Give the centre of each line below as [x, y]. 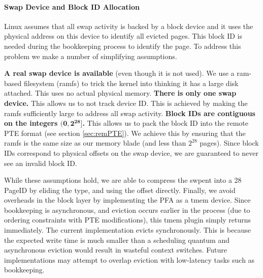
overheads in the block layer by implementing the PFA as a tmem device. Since [127, 200]
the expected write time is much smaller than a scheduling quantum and [117, 240]
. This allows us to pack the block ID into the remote [165, 123]
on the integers [31, 123]
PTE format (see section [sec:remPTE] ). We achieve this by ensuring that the [125, 133]
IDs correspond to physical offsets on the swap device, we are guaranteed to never [131, 152]
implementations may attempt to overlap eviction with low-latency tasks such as [129, 259]
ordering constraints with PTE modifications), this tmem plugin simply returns [128, 220]
